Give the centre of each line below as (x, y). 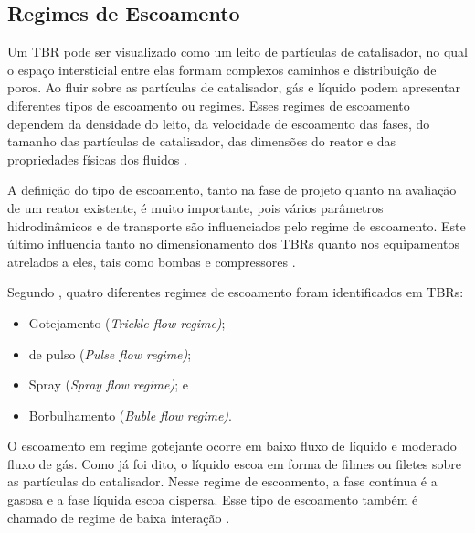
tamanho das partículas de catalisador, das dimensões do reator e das (201, 141)
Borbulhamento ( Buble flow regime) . (130, 415)
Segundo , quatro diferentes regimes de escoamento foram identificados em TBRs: (236, 292)
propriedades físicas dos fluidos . (97, 159)
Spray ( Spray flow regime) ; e (108, 384)
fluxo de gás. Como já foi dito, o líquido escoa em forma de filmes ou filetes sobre (235, 463)
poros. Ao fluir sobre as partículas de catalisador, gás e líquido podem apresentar (234, 87)
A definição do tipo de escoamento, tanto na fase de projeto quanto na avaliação (232, 190)
